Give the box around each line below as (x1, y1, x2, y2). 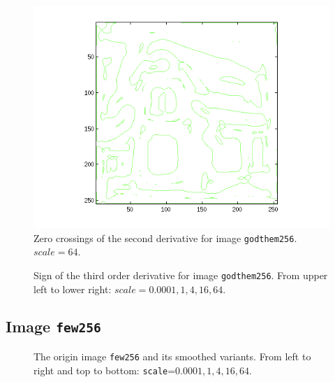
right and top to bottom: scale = (33, 362, 176, 377)
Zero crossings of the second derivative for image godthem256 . (33, 230, 297, 245)
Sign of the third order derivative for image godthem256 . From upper (33, 267, 328, 282)
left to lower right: (33, 281, 112, 296)
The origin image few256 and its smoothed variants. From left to (33, 348, 311, 363)
